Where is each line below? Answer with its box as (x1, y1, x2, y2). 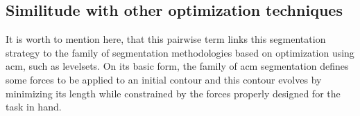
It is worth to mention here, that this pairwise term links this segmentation (6, 32, 326, 46)
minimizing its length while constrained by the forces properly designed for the (6, 86, 341, 100)
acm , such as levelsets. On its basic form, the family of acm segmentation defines (6, 59, 349, 73)
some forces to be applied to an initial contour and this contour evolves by (6, 72, 322, 86)
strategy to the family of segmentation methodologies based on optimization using (6, 45, 354, 59)
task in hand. (6, 99, 62, 114)
